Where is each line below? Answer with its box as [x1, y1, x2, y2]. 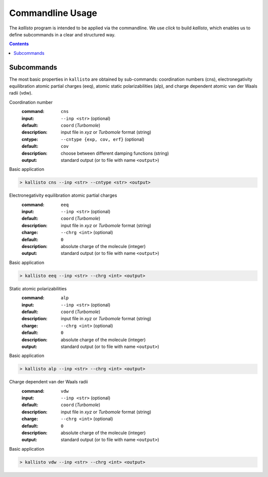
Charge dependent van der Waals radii [9, 379, 88, 385]
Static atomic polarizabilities [9, 285, 67, 291]
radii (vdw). [9, 90, 33, 96]
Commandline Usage [9, 7, 98, 18]
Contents [9, 41, 29, 47]
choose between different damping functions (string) [61, 150, 169, 156]
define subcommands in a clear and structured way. [9, 31, 116, 37]
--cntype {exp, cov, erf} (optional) [61, 136, 145, 142]
